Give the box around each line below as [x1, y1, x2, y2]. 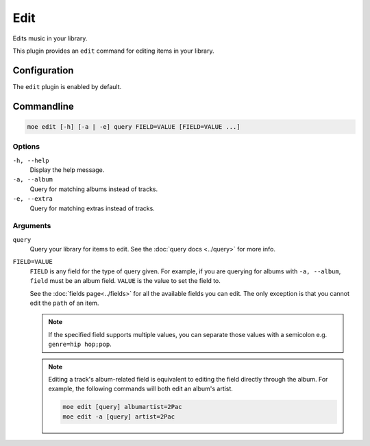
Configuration [12, 64, 74, 76]
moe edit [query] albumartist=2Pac [62, 403, 182, 411]
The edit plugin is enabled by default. [12, 82, 122, 90]
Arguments [12, 221, 51, 231]
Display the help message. [29, 165, 105, 174]
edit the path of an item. [29, 299, 99, 308]
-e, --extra [12, 195, 53, 203]
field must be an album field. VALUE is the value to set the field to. [29, 277, 221, 285]
